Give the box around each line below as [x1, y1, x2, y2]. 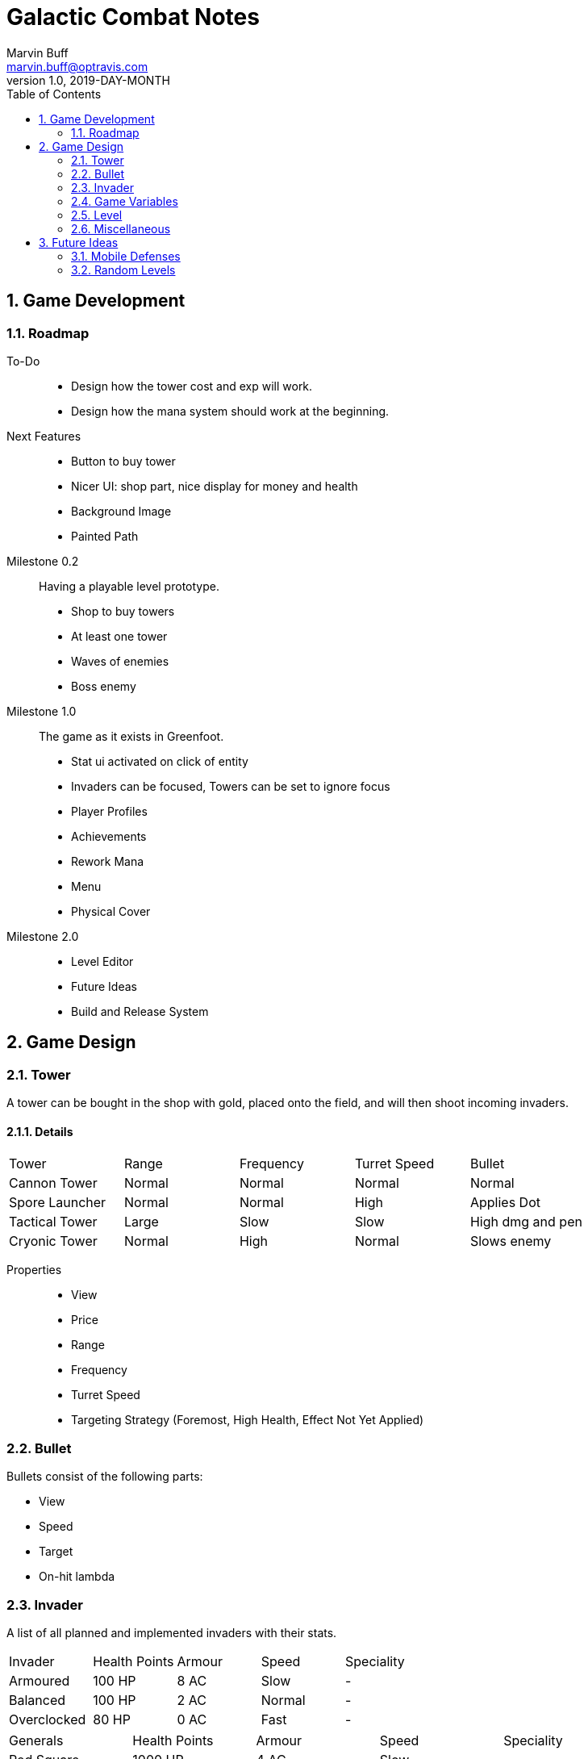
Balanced [9, 1691, 66, 1708]
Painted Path [71, 529, 139, 543]
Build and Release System [71, 1004, 209, 1018]
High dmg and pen [469, 1214, 582, 1230]
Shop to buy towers [71, 604, 175, 618]
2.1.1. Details [6, 1124, 73, 1139]
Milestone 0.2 [6, 554, 79, 568]
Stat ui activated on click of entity [71, 754, 248, 768]
